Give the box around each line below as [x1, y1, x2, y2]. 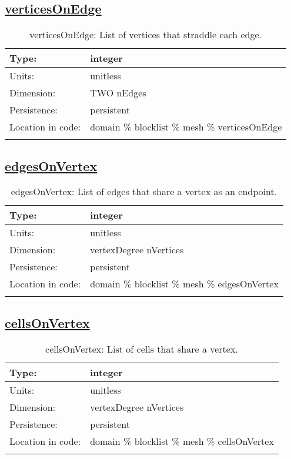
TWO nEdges [90, 86, 146, 100]
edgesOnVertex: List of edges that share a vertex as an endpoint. [11, 185, 277, 199]
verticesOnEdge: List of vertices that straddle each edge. [29, 28, 262, 42]
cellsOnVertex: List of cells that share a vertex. [45, 341, 238, 356]
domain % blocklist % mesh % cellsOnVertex [90, 434, 274, 448]
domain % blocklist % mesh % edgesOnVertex [90, 277, 279, 291]
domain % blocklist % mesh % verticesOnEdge [90, 120, 282, 134]
